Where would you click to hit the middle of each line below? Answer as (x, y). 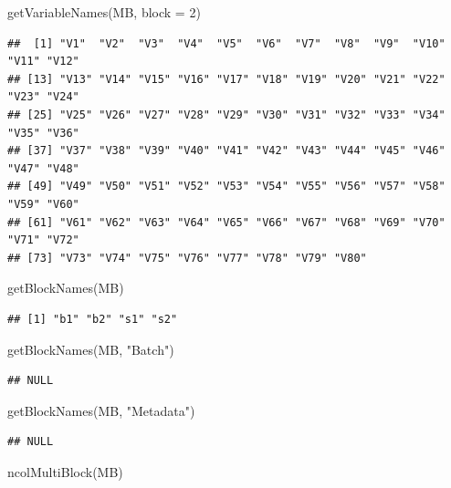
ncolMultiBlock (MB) (65, 471)
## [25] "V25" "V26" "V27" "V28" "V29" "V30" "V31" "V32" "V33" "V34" (226, 114)
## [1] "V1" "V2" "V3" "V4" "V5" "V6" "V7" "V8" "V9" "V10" (226, 43)
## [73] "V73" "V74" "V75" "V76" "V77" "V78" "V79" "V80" (187, 258)
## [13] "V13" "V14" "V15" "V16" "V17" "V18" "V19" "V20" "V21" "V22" (226, 79)
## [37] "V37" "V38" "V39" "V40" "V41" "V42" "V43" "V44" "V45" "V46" (226, 151)
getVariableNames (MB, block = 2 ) (104, 12)
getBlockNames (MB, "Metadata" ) (101, 410)
